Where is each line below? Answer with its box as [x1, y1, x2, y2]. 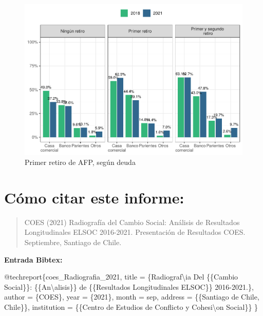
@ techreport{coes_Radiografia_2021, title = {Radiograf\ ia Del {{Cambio [4, 271, 238, 282]
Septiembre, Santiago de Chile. [24, 237, 122, 248]
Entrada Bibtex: [4, 254, 63, 265]
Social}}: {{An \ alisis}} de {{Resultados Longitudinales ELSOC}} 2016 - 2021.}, [4, 281, 254, 292]
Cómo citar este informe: [4, 187, 184, 208]
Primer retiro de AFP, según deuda [25, 157, 136, 168]
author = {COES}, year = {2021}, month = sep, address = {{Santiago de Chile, [4, 291, 259, 302]
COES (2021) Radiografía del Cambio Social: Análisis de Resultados [24, 216, 240, 227]
